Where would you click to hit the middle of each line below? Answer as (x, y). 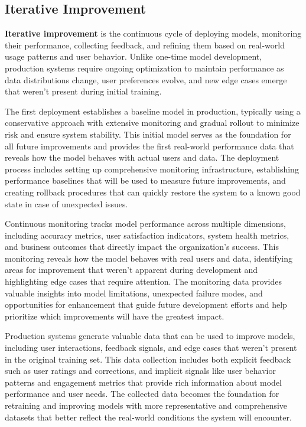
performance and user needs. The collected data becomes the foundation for (142, 394)
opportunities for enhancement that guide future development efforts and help (146, 304)
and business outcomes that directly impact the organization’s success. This (142, 247)
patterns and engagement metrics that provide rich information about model (143, 382)
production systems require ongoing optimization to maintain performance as (144, 68)
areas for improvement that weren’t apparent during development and (131, 270)
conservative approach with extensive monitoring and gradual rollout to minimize (152, 123)
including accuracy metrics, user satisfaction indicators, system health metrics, (147, 235)
